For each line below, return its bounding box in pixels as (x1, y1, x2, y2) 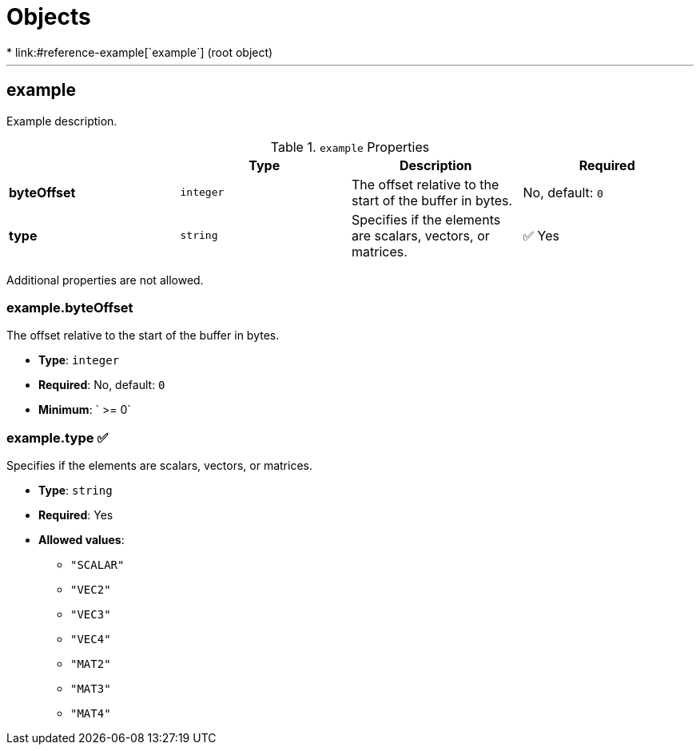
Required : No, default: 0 (38, 378, 165, 392)
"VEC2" (70, 583, 111, 597)
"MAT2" (70, 658, 111, 671)
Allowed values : (38, 533, 125, 547)
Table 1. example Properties (270, 138, 430, 155)
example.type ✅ (6, 429, 109, 446)
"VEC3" (70, 608, 111, 622)
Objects (6, 3, 91, 30)
